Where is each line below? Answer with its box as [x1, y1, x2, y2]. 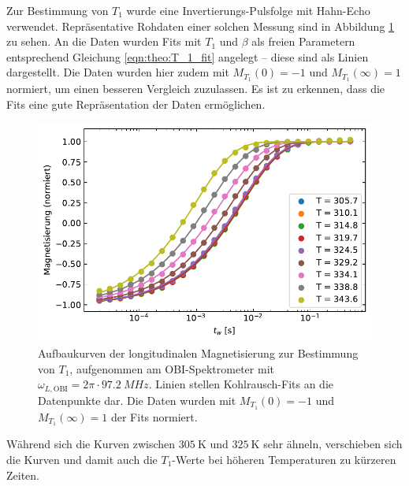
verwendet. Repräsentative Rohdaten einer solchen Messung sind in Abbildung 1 [6, 17, 395, 34]
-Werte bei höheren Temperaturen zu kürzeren [172, 451, 396, 468]
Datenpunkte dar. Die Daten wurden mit [38, 391, 236, 408]
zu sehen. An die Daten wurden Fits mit [6, 33, 202, 50]
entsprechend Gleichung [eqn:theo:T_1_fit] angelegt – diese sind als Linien [6, 48, 369, 65]
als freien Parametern [251, 33, 355, 50]
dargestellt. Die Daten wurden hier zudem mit [6, 64, 229, 80]
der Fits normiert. [110, 408, 198, 425]
